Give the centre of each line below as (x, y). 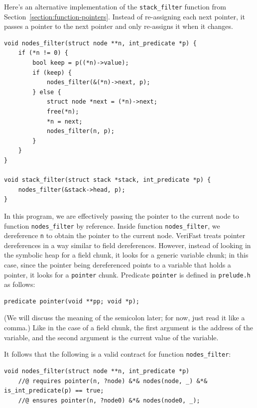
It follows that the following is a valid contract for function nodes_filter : (118, 354)
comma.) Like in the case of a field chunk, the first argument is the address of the (128, 328)
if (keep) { (52, 72)
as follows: (20, 284)
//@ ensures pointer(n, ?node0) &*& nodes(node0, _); (109, 400)
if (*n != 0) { (43, 53)
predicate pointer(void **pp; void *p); (72, 301)
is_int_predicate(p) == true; (54, 391)
